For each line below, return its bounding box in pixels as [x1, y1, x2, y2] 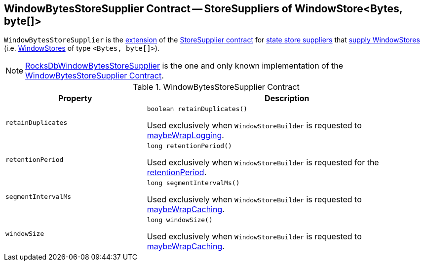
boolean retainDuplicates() [147, 105, 248, 113]
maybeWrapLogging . [147, 130, 224, 141]
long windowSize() [147, 216, 213, 224]
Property [58, 93, 92, 104]
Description [265, 93, 309, 104]
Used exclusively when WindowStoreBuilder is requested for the [147, 157, 379, 168]
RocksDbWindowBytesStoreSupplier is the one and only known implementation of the [25, 61, 344, 71]
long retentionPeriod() [147, 142, 232, 150]
